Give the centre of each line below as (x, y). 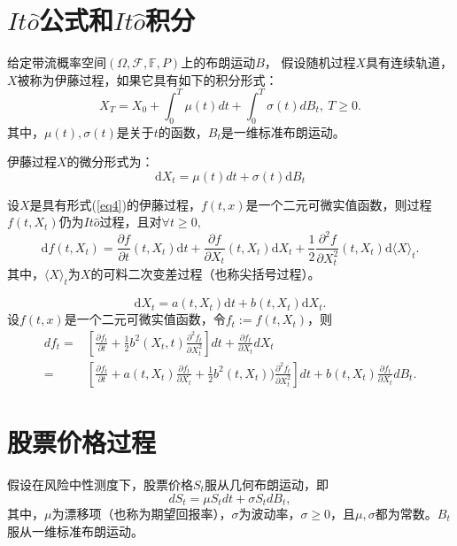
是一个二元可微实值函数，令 (145, 319)
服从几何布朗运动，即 (266, 484)
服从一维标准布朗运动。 (75, 531)
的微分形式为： (110, 161)
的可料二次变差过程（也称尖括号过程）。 (205, 274)
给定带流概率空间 (57, 62)
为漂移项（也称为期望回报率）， (142, 513)
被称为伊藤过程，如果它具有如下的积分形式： (147, 79)
